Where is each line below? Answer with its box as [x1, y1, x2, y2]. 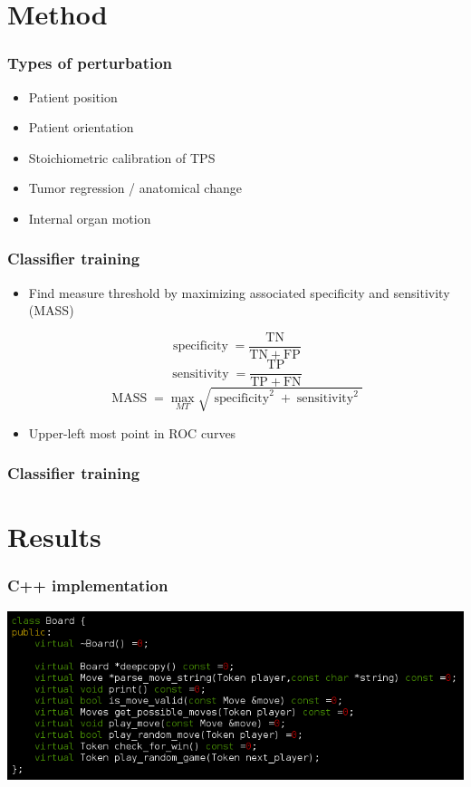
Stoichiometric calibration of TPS [28, 148, 216, 167]
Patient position [28, 87, 118, 106]
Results [7, 518, 101, 555]
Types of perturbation [7, 52, 173, 74]
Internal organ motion [28, 208, 151, 227]
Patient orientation [28, 118, 134, 137]
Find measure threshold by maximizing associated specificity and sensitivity [28, 283, 450, 302]
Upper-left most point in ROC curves [28, 423, 236, 442]
